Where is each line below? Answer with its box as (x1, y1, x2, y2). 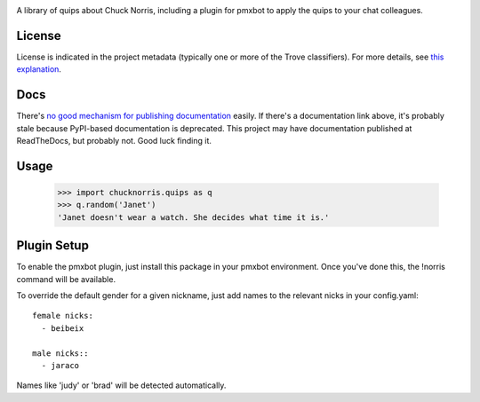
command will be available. (16, 273, 116, 284)
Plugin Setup (16, 238, 89, 253)
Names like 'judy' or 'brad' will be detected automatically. (16, 380, 227, 390)
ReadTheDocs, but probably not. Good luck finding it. (16, 135, 212, 146)
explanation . (16, 64, 62, 75)
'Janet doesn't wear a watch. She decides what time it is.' (57, 212, 330, 222)
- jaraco (41, 360, 80, 370)
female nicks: (32, 311, 93, 321)
